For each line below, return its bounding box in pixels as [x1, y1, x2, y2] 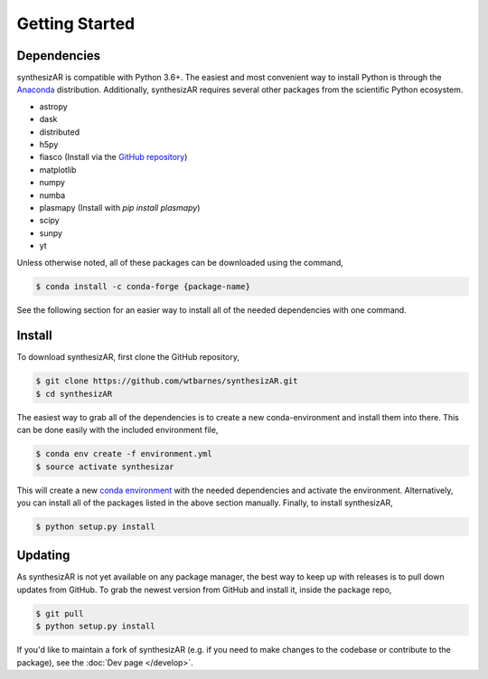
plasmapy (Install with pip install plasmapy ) [39, 202, 201, 212]
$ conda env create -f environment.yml [35, 448, 212, 459]
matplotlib [39, 164, 77, 175]
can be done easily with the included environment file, [16, 425, 219, 436]
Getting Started [16, 14, 136, 33]
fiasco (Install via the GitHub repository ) [39, 152, 188, 163]
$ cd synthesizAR [35, 389, 113, 399]
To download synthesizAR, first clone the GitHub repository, [16, 352, 239, 363]
